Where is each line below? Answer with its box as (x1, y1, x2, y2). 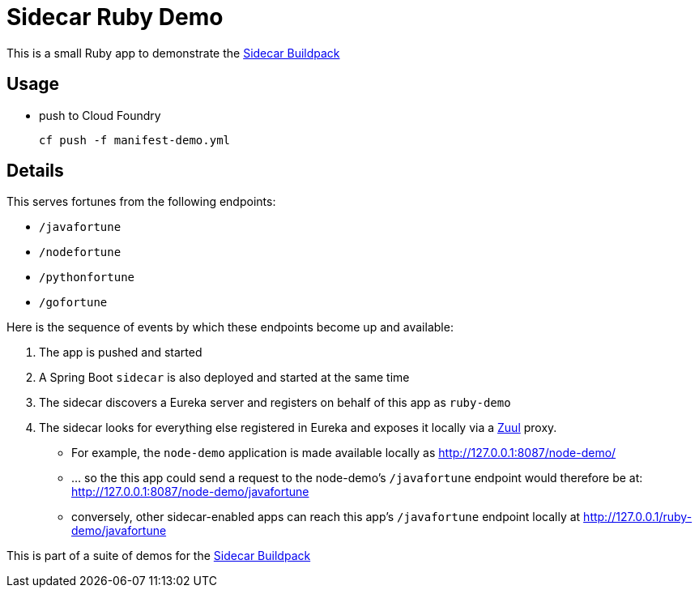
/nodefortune (39, 246, 121, 259)
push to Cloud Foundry (39, 108, 161, 122)
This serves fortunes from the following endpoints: (6, 194, 276, 209)
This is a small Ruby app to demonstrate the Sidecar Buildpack (6, 45, 340, 60)
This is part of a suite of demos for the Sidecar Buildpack (6, 549, 311, 563)
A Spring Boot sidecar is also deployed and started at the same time (39, 370, 410, 385)
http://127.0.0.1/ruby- (583, 510, 693, 524)
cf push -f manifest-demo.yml (39, 133, 231, 147)
